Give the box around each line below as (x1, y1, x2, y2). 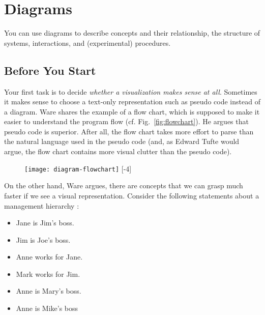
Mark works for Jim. (16, 268, 80, 279)
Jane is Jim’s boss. (16, 217, 74, 228)
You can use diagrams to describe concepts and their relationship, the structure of (4, 27, 260, 38)
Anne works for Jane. (16, 251, 83, 262)
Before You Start (4, 62, 96, 78)
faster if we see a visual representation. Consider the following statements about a (4, 190, 259, 201)
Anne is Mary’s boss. (16, 285, 81, 296)
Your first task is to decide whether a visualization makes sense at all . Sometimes (4, 86, 257, 97)
